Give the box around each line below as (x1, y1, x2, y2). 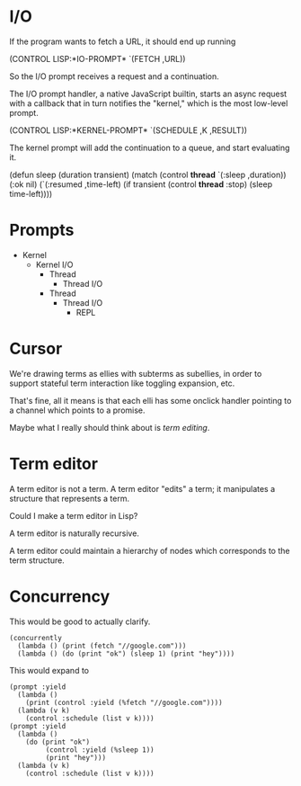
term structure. (9, 555, 65, 566)
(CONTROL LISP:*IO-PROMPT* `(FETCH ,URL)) (9, 53, 186, 64)
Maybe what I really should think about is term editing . (9, 422, 210, 433)
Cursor (9, 339, 63, 359)
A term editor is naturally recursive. (9, 528, 139, 539)
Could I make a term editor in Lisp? (9, 510, 138, 521)
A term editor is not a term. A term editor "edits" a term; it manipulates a (9, 483, 276, 494)
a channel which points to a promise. (9, 405, 146, 415)
